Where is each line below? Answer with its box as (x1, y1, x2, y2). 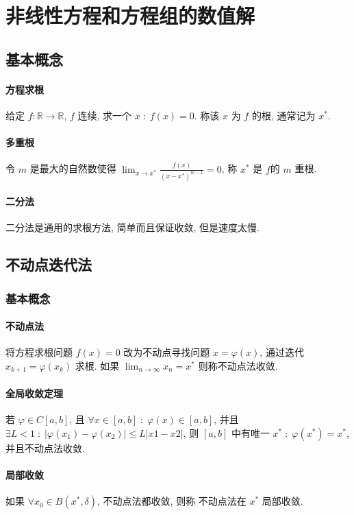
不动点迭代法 (5, 254, 92, 275)
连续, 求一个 (77, 108, 132, 122)
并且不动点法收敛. (5, 440, 85, 455)
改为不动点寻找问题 (123, 345, 210, 359)
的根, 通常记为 (251, 108, 316, 122)
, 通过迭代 (260, 345, 304, 359)
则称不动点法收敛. (198, 358, 278, 372)
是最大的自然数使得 (29, 161, 116, 176)
